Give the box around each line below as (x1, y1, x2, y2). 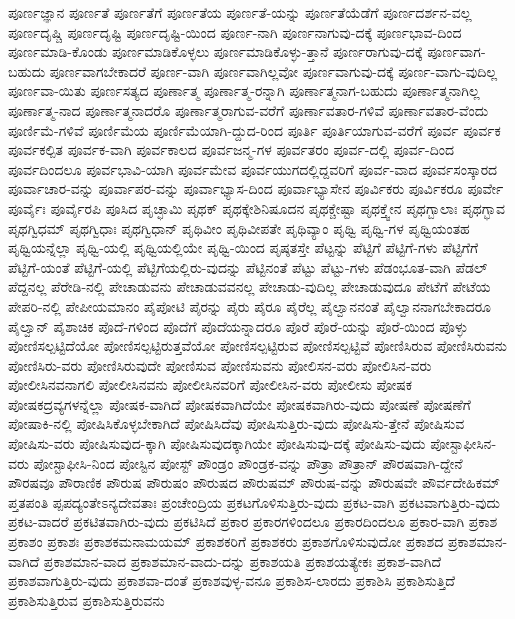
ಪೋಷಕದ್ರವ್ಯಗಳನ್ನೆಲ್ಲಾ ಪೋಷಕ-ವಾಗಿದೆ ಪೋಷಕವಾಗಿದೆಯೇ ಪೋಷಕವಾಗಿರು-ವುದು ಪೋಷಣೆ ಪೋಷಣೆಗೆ (8, 393, 471, 414)
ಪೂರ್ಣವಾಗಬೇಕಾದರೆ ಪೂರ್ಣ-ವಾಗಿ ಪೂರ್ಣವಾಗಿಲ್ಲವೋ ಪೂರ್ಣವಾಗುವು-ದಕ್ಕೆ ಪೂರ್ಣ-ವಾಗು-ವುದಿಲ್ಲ (49, 60, 498, 81)
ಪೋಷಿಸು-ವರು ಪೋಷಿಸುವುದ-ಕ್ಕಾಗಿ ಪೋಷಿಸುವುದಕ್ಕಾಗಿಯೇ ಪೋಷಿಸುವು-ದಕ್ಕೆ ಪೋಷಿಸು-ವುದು (8, 433, 426, 454)
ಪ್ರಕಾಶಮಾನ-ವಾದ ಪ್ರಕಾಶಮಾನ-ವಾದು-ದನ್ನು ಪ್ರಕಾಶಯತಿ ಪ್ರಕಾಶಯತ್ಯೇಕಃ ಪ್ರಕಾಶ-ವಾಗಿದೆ (43, 550, 442, 571)
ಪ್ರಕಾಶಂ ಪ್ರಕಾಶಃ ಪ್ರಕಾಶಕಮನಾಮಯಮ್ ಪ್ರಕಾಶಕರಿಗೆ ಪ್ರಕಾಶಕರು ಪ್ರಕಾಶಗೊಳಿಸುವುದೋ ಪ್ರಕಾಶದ (8, 531, 444, 552)
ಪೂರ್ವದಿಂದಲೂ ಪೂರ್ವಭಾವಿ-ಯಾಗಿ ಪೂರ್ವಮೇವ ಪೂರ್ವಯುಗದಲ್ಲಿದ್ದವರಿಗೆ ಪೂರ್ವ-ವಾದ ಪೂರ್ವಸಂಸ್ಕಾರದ (8, 158, 498, 179)
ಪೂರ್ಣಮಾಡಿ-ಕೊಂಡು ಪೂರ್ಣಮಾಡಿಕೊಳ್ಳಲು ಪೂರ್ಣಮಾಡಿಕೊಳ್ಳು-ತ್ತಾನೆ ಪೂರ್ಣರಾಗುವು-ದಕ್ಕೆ (8, 41, 423, 62)
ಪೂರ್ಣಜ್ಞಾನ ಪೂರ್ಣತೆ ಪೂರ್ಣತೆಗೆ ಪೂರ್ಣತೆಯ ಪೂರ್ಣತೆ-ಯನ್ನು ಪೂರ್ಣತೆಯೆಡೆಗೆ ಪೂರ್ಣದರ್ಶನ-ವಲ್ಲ (8, 2, 472, 22)
